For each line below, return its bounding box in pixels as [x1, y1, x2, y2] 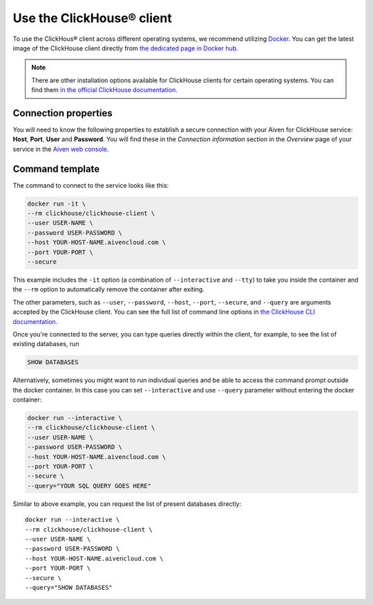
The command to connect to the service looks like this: [12, 181, 169, 190]
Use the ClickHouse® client [12, 10, 172, 26]
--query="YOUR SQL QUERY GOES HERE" [27, 482, 152, 489]
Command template [12, 163, 100, 174]
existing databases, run [12, 340, 79, 348]
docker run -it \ [27, 199, 86, 208]
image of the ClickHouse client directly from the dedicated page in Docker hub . [12, 44, 238, 52]
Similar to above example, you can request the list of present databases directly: [12, 499, 242, 508]
